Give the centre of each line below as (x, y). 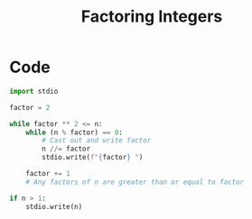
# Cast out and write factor (97, 141)
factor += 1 (48, 174)
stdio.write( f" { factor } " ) (93, 158)
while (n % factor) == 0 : (75, 132)
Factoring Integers (152, 17)
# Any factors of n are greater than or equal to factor (135, 182)
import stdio (34, 91)
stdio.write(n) (54, 206)
